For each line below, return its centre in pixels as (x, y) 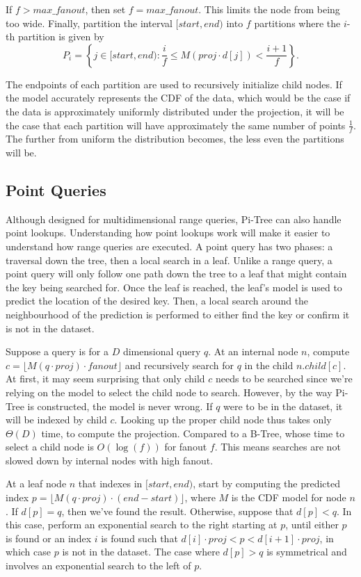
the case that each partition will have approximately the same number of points (176, 125)
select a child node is (50, 447)
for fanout (186, 447)
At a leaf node (36, 483)
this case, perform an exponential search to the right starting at (142, 525)
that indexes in (110, 483)
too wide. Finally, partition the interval (89, 23)
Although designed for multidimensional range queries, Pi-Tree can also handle (174, 219)
